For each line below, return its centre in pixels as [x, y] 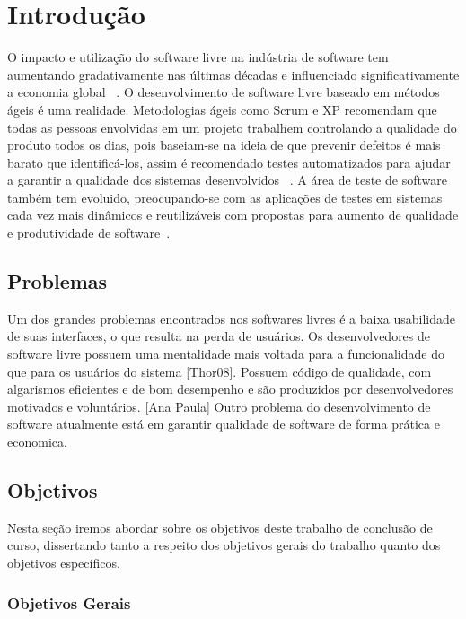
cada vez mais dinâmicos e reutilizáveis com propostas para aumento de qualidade [233, 215]
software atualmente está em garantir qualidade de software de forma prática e [224, 424]
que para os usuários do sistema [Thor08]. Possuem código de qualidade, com [220, 371]
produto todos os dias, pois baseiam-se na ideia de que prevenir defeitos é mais [224, 145]
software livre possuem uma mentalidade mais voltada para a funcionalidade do [226, 354]
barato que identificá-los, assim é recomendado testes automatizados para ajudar [229, 162]
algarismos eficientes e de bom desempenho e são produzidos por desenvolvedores [230, 389]
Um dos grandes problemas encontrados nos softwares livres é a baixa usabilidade [232, 318]
